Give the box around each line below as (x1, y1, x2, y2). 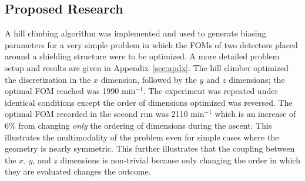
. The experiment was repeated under (143, 85, 278, 97)
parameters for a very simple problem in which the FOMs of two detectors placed (5, 38, 298, 51)
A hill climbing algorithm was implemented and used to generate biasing (5, 27, 266, 39)
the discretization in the (5, 73, 91, 85)
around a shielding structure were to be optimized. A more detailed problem (5, 50, 280, 62)
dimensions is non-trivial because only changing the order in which (60, 153, 300, 166)
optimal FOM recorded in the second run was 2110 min (5, 108, 205, 120)
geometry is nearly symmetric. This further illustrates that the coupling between (5, 142, 295, 155)
